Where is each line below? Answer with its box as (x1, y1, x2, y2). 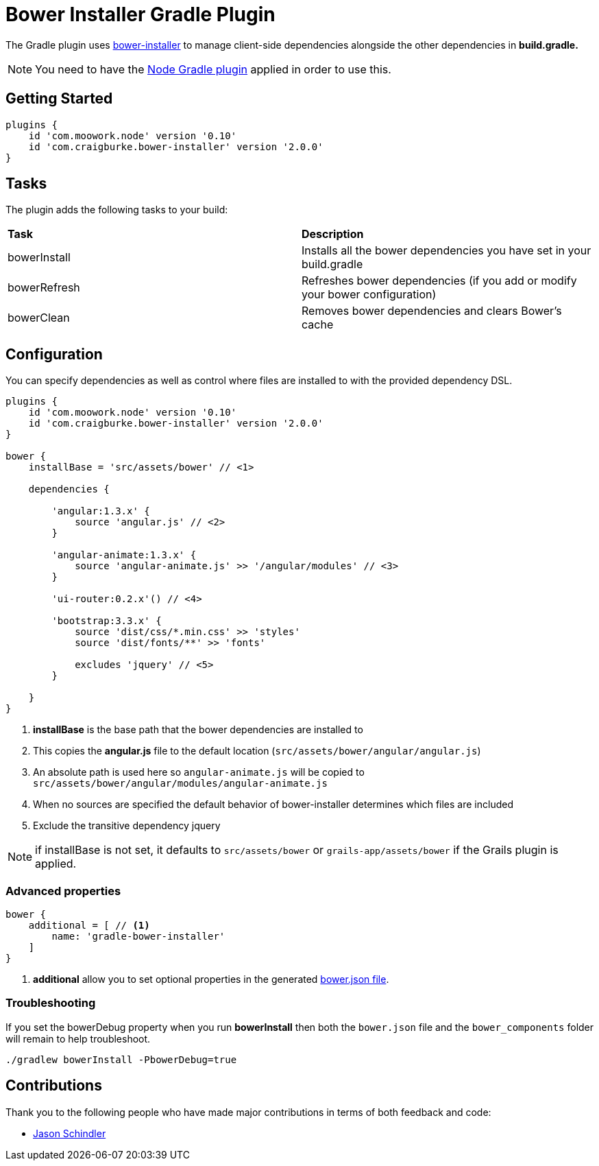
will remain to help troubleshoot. (5, 1032, 151, 1045)
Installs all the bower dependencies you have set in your (302, 243, 591, 258)
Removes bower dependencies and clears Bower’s (302, 304, 562, 318)
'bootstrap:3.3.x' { (51, 615, 162, 627)
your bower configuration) (302, 287, 437, 302)
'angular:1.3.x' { (51, 505, 150, 517)
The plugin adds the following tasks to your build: (5, 204, 228, 216)
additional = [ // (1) (28, 920, 150, 931)
